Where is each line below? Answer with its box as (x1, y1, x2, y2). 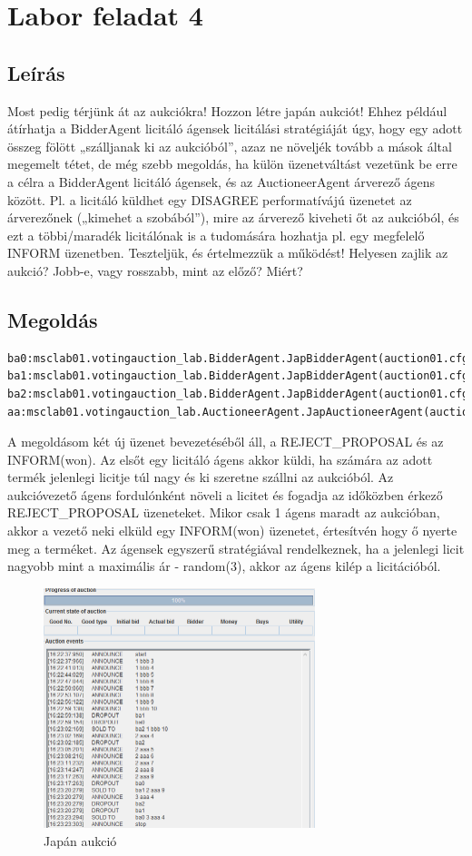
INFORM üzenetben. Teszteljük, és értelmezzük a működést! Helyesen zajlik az (7, 243, 448, 262)
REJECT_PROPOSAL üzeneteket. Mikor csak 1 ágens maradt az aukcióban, (7, 503, 440, 522)
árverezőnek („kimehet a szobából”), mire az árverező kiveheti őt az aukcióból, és (7, 208, 459, 227)
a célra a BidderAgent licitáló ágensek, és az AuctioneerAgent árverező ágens (7, 172, 436, 191)
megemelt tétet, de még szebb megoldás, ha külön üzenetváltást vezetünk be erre (7, 154, 457, 173)
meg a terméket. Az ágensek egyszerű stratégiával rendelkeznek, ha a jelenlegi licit (7, 538, 465, 557)
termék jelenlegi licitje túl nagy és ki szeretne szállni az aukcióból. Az (7, 467, 394, 487)
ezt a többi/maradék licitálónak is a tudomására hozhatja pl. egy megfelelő (7, 225, 425, 244)
